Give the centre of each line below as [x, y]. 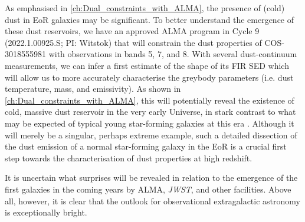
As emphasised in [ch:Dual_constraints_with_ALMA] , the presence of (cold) [145, 8]
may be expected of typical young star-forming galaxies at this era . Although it [150, 123]
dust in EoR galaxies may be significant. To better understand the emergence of [150, 19]
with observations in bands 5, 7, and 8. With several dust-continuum [173, 54]
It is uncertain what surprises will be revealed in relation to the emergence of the [151, 178]
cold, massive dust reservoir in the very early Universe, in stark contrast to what [150, 112]
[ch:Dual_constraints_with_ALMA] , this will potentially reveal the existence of [150, 100]
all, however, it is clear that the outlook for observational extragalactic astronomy [152, 201]
